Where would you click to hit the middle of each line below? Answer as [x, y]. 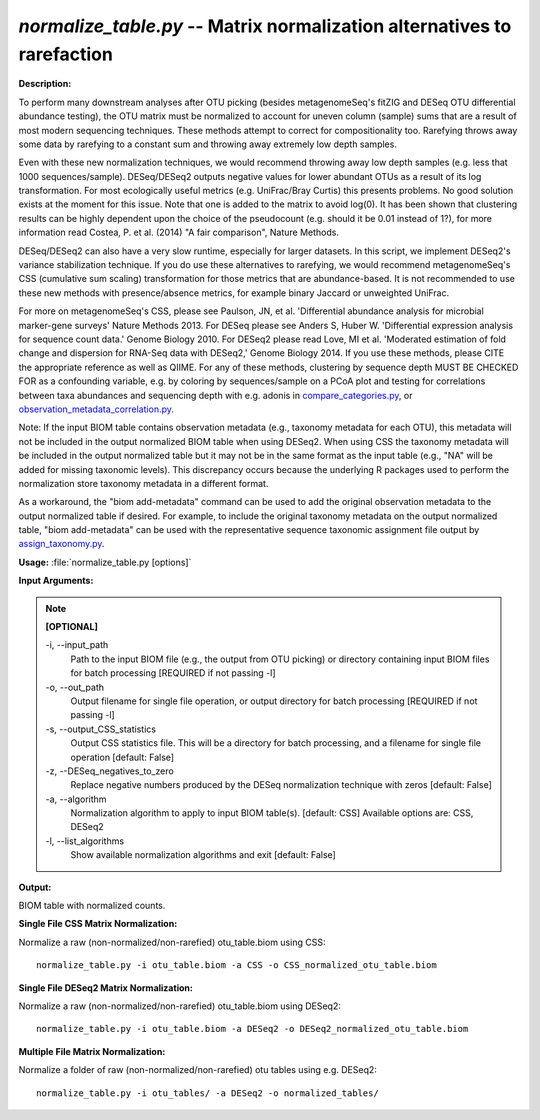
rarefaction [66, 54]
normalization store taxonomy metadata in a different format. [143, 483]
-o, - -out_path [75, 687]
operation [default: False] [122, 757]
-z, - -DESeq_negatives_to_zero [109, 771]
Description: [45, 84]
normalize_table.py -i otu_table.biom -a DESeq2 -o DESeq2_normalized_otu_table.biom [252, 1029]
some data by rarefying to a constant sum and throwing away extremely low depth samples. [207, 144]
